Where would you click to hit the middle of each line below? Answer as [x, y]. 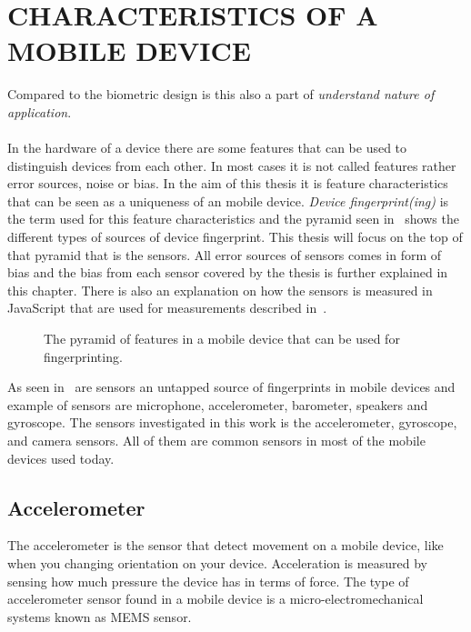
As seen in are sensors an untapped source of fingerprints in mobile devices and [231, 387]
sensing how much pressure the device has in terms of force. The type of [208, 581]
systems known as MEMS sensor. [100, 616]
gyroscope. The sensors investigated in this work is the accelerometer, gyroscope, [232, 422]
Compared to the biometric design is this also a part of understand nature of [221, 94]
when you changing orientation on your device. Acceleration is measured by [217, 562]
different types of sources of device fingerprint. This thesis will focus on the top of [235, 237]
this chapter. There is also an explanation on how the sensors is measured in [220, 290]
